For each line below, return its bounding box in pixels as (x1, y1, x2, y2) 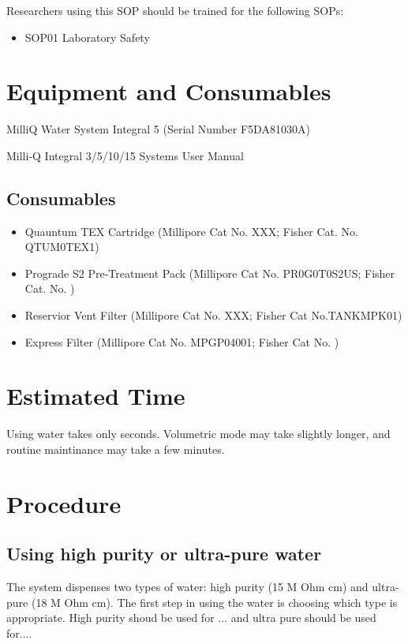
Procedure (6, 487, 122, 519)
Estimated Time (6, 380, 185, 412)
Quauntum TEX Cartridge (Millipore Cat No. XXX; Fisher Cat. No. (24, 223, 359, 239)
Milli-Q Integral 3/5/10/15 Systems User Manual (6, 147, 244, 163)
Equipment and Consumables (6, 75, 331, 107)
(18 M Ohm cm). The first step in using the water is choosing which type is (31, 593, 398, 610)
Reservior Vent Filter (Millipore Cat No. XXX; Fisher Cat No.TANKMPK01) (24, 307, 402, 324)
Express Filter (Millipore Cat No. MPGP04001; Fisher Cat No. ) (24, 333, 339, 350)
